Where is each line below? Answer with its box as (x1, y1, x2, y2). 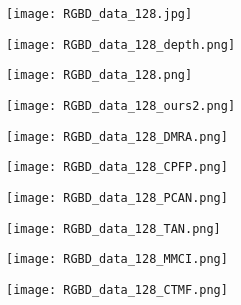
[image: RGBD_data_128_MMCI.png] (6, 252, 228, 267)
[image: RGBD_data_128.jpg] (6, 7, 193, 21)
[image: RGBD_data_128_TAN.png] (6, 221, 221, 236)
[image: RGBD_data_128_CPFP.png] (6, 160, 228, 175)
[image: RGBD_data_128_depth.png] (6, 37, 236, 52)
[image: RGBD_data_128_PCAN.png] (6, 190, 228, 205)
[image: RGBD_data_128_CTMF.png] (6, 282, 228, 297)
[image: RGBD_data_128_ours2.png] (6, 98, 236, 113)
